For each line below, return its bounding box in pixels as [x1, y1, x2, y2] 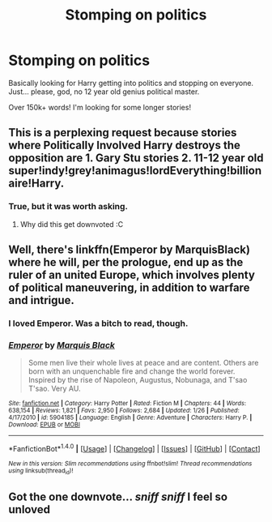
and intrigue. [8, 293, 75, 307]
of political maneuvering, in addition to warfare [8, 281, 250, 295]
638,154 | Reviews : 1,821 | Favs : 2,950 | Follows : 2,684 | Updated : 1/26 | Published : [8, 407, 240, 415]
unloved [8, 503, 51, 516]
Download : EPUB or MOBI [8, 421, 81, 429]
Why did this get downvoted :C [19, 219, 124, 229]
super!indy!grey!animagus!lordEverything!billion [8, 164, 261, 178]
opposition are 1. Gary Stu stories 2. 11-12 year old [8, 152, 264, 165]
